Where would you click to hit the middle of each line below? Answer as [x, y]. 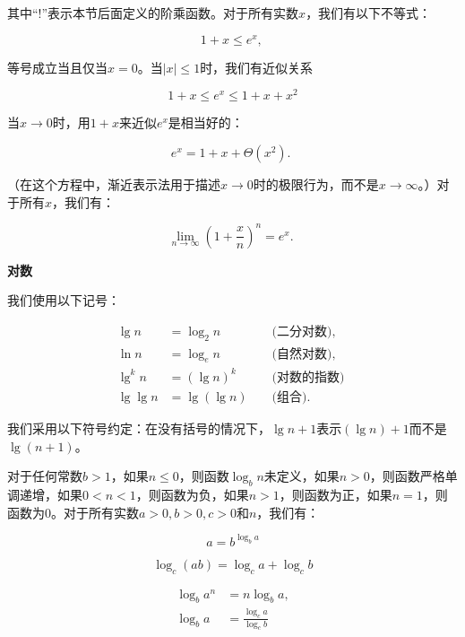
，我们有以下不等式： [369, 13]
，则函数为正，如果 [336, 495]
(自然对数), [304, 354]
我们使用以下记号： [64, 300]
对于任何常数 [45, 476]
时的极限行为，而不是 [316, 183]
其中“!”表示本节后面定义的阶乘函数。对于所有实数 [153, 13]
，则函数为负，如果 [192, 495]
